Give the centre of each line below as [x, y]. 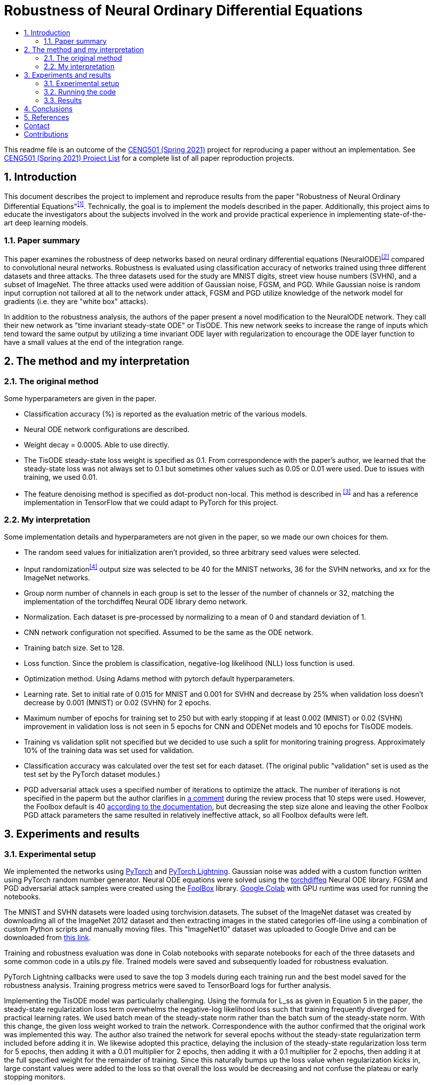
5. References [46, 117]
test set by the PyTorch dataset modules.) [92, 774]
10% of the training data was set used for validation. [109, 750]
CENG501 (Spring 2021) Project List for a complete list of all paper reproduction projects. [149, 158]
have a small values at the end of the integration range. [94, 342]
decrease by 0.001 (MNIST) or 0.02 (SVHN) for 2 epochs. [118, 702]
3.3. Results [63, 100]
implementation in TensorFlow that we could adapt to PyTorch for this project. [151, 502]
